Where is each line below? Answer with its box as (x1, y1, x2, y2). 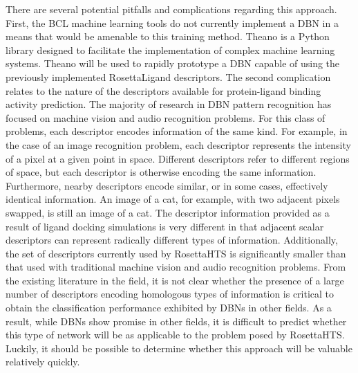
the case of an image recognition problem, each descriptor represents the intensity (6, 137, 351, 152)
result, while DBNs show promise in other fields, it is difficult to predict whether (6, 313, 347, 328)
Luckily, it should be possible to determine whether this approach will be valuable (6, 340, 352, 355)
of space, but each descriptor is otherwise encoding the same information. (6, 165, 317, 179)
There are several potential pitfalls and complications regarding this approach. (6, 2, 337, 16)
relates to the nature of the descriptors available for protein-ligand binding (6, 83, 321, 98)
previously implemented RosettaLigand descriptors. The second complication (6, 69, 331, 84)
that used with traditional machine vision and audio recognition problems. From (6, 260, 346, 274)
